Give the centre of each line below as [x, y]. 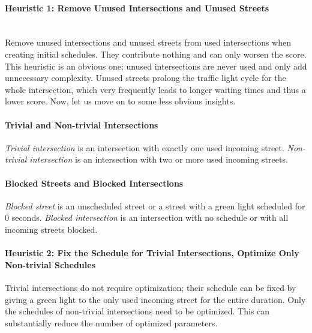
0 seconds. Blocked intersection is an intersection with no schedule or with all [147, 217]
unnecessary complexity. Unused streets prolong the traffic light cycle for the [145, 78]
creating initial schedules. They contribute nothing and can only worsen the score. [156, 54]
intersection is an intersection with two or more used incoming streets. [159, 159]
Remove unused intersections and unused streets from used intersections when [148, 42]
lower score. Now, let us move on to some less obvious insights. [120, 101]
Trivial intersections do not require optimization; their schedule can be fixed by [151, 287]
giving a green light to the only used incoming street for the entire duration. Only [155, 299]
